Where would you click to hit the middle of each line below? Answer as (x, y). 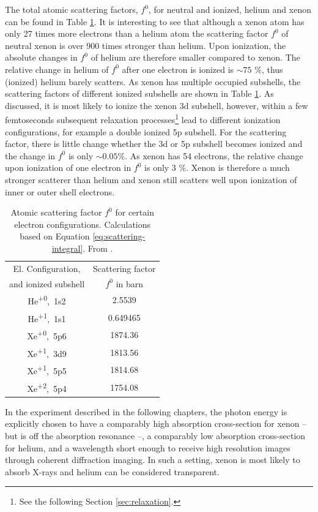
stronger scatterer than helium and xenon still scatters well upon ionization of (151, 179)
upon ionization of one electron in (68, 168)
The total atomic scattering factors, (72, 9)
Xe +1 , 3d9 (47, 352)
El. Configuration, (47, 268)
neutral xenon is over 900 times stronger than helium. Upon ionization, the (146, 45)
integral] (67, 248)
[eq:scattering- (119, 236)
